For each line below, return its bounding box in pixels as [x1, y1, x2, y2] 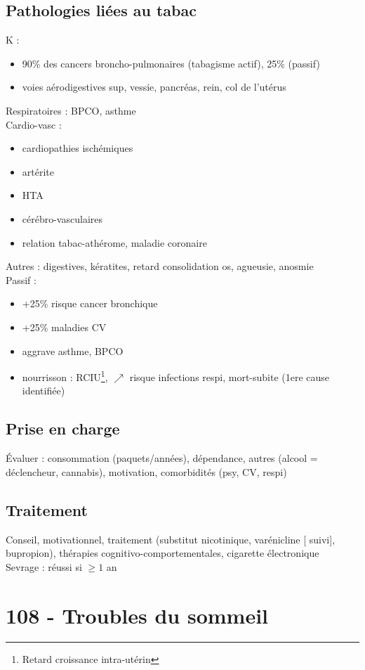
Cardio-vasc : [6, 117, 62, 131]
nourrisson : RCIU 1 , [22, 368, 108, 384]
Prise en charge [6, 418, 120, 439]
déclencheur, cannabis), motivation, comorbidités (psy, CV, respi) [6, 464, 287, 479]
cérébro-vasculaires [22, 211, 102, 226]
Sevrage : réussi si [6, 559, 82, 574]
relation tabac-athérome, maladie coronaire [22, 235, 207, 250]
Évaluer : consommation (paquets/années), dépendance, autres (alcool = [6, 451, 318, 465]
